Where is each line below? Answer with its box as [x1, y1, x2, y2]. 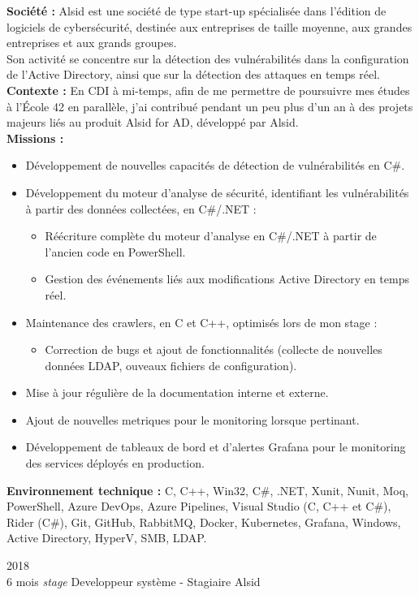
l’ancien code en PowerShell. [45, 243, 186, 260]
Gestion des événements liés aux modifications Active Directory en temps [45, 270, 409, 287]
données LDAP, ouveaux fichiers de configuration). [45, 356, 297, 373]
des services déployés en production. [25, 455, 205, 472]
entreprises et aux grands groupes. [6, 34, 177, 51]
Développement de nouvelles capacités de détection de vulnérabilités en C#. [25, 157, 405, 174]
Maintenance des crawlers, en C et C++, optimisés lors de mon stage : [25, 313, 378, 330]
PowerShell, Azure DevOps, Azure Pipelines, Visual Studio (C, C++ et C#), [6, 498, 391, 515]
